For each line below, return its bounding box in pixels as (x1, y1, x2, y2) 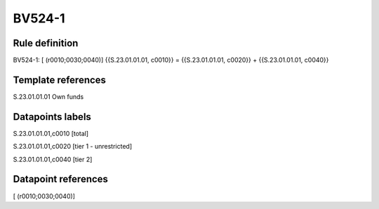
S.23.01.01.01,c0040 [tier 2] (13, 155, 93, 163)
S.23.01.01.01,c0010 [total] (13, 129, 89, 137)
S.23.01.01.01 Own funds (13, 92, 84, 101)
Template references (13, 74, 107, 86)
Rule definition (13, 37, 79, 49)
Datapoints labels (13, 111, 91, 123)
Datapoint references (13, 173, 109, 185)
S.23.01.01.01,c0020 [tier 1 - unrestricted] (13, 142, 133, 151)
